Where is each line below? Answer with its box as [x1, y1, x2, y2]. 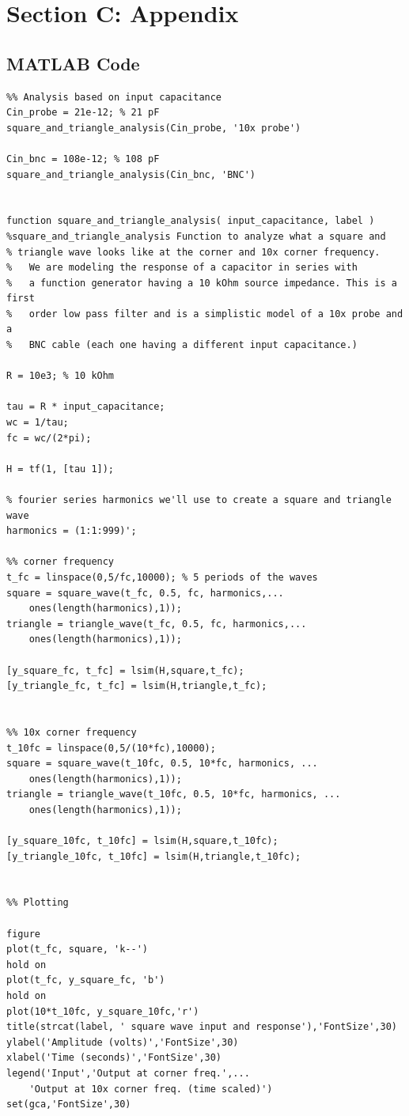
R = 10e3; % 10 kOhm [6, 370, 115, 382]
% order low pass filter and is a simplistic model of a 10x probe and [6, 308, 403, 320]
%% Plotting [6, 897, 69, 909]
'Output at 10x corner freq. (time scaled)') [28, 1083, 273, 1095]
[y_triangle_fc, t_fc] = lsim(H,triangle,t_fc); [6, 680, 267, 692]
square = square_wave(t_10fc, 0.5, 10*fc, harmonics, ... [6, 758, 318, 770]
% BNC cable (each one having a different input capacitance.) [6, 339, 358, 351]
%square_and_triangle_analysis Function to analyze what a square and [6, 230, 386, 242]
